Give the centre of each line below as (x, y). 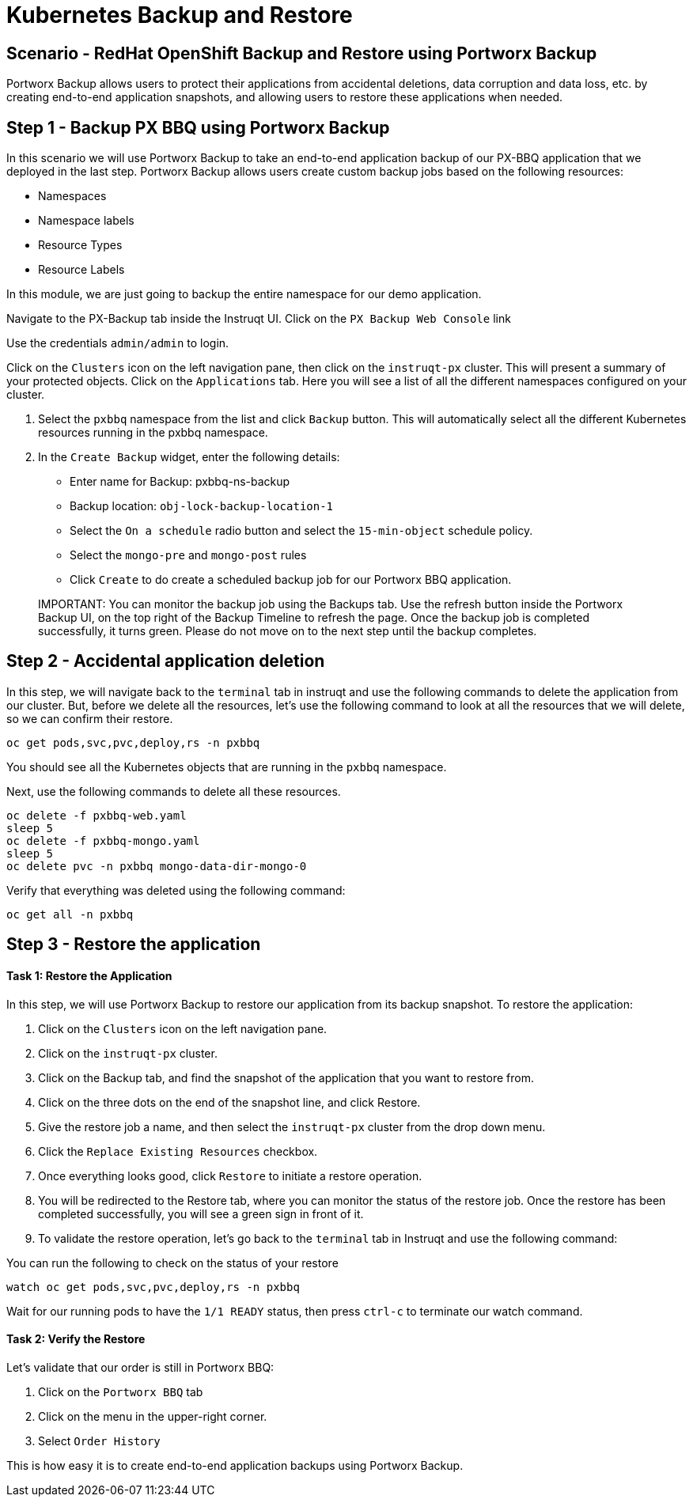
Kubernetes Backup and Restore (180, 15)
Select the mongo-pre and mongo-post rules (188, 555)
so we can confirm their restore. (90, 718)
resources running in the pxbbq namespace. (153, 433)
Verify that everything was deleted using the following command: (176, 890)
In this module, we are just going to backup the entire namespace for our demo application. (244, 294)
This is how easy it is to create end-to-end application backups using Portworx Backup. (235, 1465)
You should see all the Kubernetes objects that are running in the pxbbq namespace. (227, 767)
